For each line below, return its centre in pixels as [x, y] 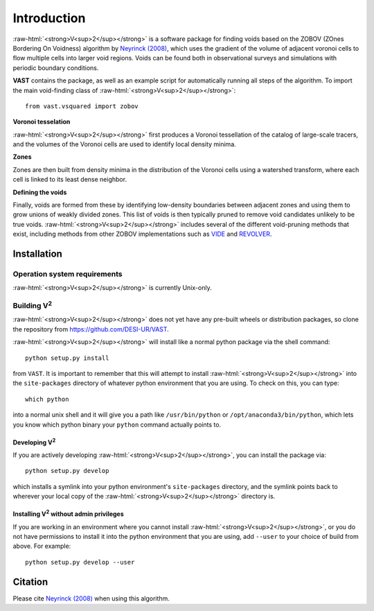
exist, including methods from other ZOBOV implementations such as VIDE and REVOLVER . [142, 234]
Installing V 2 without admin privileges [68, 513]
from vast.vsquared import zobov [82, 106]
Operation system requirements [68, 274]
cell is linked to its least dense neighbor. [70, 180]
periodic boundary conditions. [56, 68]
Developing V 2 [34, 442]
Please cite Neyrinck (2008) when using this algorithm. [91, 598]
